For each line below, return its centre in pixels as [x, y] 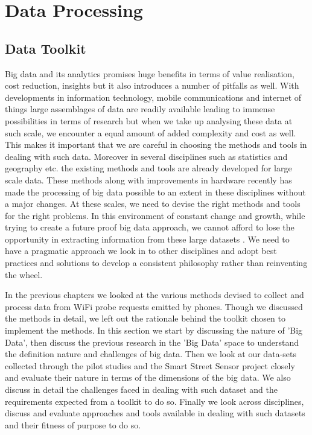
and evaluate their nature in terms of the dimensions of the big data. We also [148, 377]
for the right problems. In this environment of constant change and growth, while [155, 215]
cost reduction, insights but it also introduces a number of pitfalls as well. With [152, 85]
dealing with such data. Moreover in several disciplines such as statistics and [146, 156]
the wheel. [24, 274]
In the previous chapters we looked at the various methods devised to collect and [154, 295]
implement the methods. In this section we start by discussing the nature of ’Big [154, 330]
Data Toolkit [46, 48]
